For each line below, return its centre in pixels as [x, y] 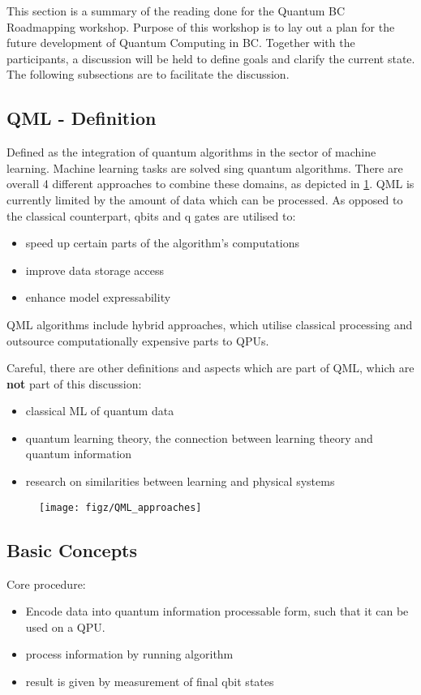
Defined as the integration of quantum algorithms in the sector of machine [191, 152]
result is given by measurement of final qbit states [150, 681]
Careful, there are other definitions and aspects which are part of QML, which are [210, 368]
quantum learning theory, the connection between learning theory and [199, 438]
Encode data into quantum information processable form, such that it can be [217, 611]
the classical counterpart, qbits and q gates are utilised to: [151, 215]
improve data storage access [95, 270]
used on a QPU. [65, 626]
